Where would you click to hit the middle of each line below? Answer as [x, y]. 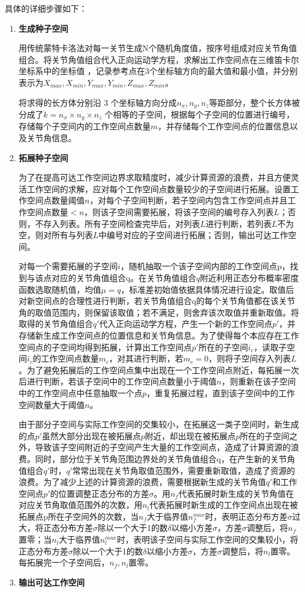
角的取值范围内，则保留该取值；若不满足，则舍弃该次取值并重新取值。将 [159, 312]
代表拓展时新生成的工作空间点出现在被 [223, 505]
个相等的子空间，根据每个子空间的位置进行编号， [200, 114]
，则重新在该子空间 [259, 381]
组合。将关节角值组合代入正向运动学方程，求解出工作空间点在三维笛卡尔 [159, 59]
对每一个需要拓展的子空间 [68, 266]
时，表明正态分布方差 [246, 516]
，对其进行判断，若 [146, 358]
